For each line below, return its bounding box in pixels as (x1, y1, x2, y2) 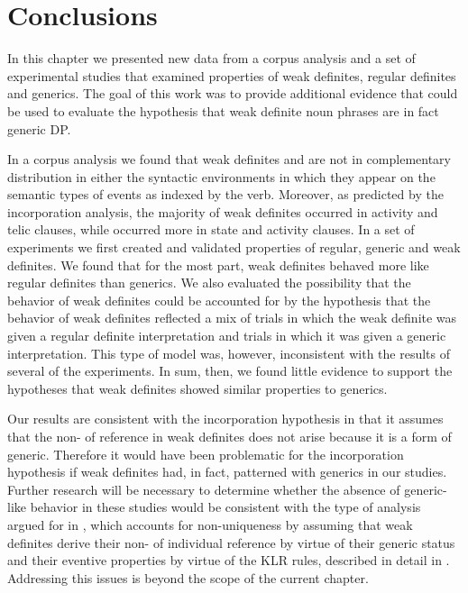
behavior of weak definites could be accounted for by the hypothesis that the (7, 290, 431, 309)
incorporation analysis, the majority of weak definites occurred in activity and (7, 202, 438, 221)
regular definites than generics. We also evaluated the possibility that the (7, 273, 411, 292)
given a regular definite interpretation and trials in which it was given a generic (7, 326, 446, 345)
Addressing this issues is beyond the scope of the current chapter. (7, 568, 369, 587)
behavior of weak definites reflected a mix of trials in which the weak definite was (7, 308, 457, 327)
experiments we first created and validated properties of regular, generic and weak (7, 238, 461, 257)
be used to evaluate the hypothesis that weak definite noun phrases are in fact (7, 101, 439, 120)
